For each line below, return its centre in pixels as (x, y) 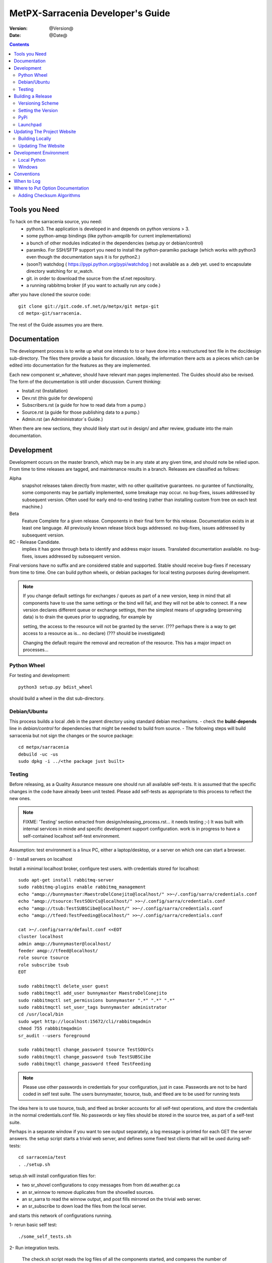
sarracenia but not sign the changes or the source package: (71, 736)
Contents (19, 44)
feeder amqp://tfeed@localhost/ (58, 951)
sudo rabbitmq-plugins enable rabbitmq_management (82, 887)
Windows (28, 167)
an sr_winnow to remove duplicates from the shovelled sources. (88, 1192)
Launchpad (30, 124)
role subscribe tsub (44, 965)
